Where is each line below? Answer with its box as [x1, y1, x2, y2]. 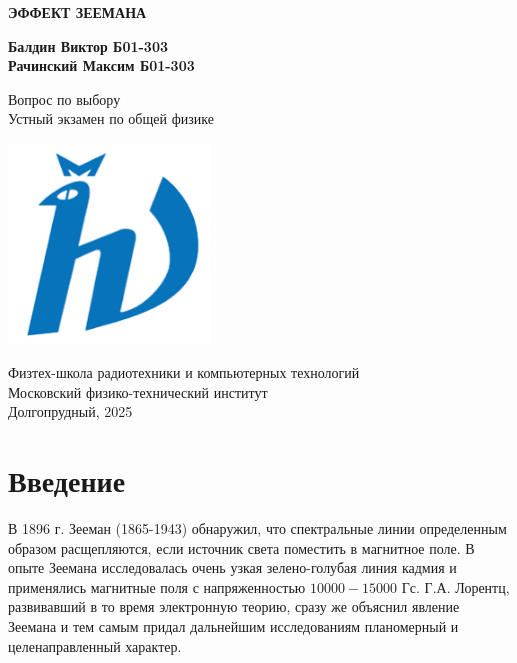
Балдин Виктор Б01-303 [8, 35, 168, 56]
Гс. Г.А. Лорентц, [401, 576, 510, 597]
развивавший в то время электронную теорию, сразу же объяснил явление [8, 596, 460, 617]
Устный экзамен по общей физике [8, 108, 214, 129]
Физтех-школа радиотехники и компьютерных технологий [8, 362, 360, 383]
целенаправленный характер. [8, 635, 182, 656]
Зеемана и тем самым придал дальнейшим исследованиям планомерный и [8, 616, 459, 637]
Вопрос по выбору [8, 88, 121, 109]
